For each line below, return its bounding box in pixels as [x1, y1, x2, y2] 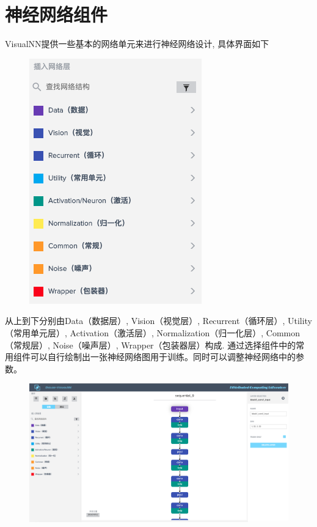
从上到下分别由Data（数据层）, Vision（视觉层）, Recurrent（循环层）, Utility [5, 314, 313, 327]
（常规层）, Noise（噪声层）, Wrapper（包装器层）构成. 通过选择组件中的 [5, 338, 296, 351]
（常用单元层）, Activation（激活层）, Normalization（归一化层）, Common [5, 326, 301, 339]
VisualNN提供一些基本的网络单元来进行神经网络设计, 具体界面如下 [5, 37, 269, 50]
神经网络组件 [5, 2, 108, 27]
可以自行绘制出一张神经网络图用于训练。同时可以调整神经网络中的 [30, 350, 296, 363]
